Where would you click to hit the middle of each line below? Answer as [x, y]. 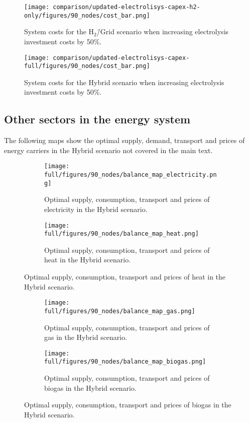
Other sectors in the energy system [97, 119]
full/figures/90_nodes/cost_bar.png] [87, 66]
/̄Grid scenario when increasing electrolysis [163, 31]
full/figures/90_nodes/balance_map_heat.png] [121, 234]
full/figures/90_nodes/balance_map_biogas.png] [125, 362]
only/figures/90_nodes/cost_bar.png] [87, 15]
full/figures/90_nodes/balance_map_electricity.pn [131, 175]
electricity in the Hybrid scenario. [96, 209]
